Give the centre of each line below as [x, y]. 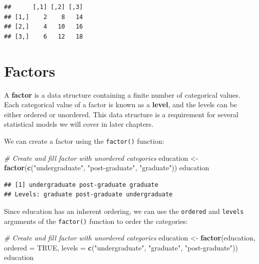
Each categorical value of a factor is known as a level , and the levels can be [121, 104]
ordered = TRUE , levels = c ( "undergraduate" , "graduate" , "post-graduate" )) [121, 247]
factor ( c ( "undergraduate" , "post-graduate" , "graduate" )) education [107, 168]
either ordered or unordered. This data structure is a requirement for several [121, 114]
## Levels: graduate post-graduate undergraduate [88, 195]
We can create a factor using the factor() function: [84, 141]
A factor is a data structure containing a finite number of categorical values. [122, 94]
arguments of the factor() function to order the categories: [96, 221]
